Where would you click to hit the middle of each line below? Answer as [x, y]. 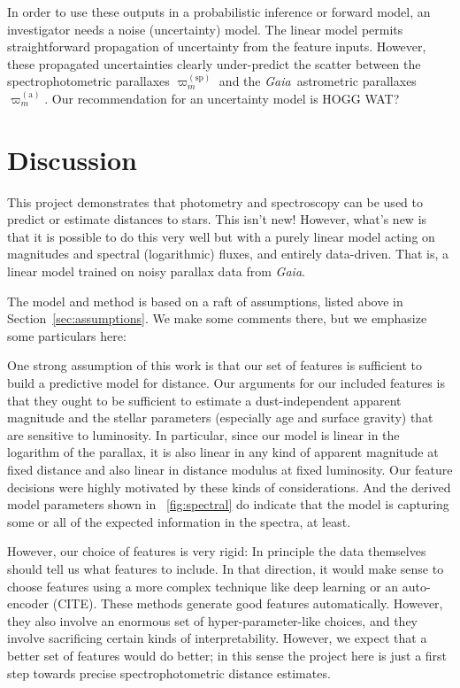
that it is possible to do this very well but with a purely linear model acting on [221, 236]
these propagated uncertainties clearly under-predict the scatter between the [214, 63]
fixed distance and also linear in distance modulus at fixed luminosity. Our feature [230, 469]
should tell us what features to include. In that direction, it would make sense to [226, 568]
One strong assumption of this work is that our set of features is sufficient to [215, 365]
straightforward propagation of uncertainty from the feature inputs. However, [217, 46]
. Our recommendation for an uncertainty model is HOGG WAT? [222, 98]
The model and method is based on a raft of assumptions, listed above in [205, 301]
